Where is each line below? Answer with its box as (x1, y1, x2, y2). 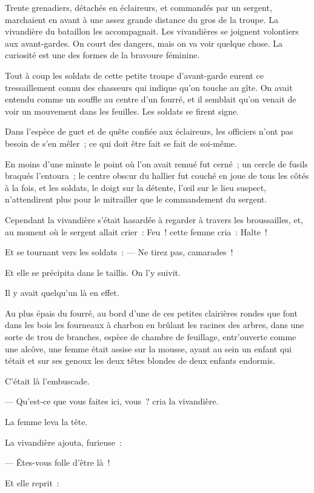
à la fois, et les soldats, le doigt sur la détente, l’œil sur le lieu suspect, (5, 181, 267, 193)
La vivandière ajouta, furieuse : (5, 435, 122, 448)
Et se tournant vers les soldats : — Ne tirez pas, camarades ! (5, 246, 233, 258)
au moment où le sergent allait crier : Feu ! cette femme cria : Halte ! (5, 225, 267, 238)
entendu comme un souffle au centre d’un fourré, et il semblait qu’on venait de (5, 93, 296, 106)
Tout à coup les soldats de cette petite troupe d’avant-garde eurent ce (5, 69, 264, 81)
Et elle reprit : (5, 476, 59, 489)
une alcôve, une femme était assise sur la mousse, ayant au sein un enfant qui (5, 342, 292, 355)
